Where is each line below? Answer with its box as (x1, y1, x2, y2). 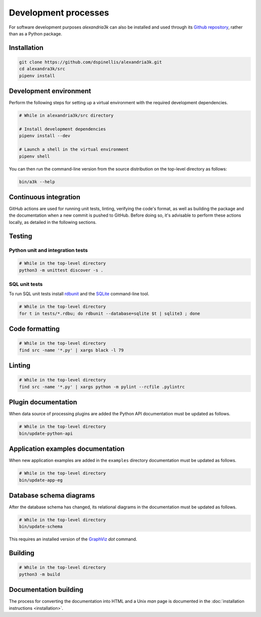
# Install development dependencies (19, 126, 106, 132)
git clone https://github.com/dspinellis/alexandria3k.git (19, 59, 162, 65)
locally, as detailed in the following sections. (9, 219, 97, 225)
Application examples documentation (9, 445, 125, 453)
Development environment (9, 87, 91, 95)
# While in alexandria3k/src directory (19, 113, 114, 118)
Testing (9, 232, 32, 240)
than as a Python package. (9, 31, 62, 36)
